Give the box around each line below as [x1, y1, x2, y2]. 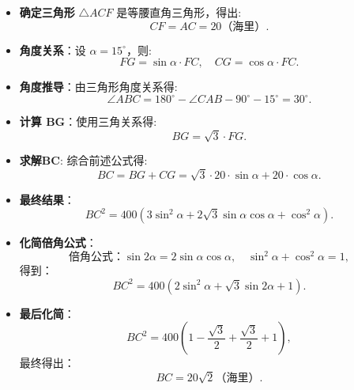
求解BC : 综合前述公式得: [19, 152, 148, 168]
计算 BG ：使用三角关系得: [19, 113, 157, 130]
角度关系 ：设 [19, 41, 86, 58]
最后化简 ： [19, 305, 75, 321]
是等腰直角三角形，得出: [116, 4, 242, 20]
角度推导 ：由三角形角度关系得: [19, 78, 178, 95]
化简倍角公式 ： [19, 234, 97, 251]
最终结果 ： [19, 191, 75, 207]
